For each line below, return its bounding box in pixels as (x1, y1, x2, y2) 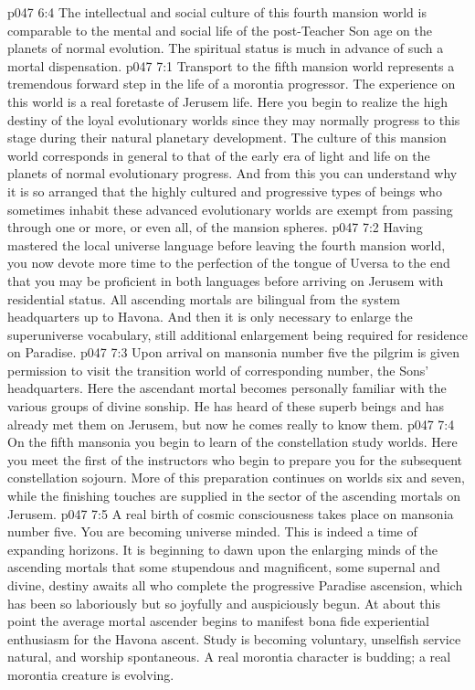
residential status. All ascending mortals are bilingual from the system (7, 289, 401, 308)
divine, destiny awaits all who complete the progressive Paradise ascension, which (7, 576, 463, 594)
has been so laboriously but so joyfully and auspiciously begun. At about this (7, 593, 440, 612)
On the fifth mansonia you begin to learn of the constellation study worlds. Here (7, 432, 458, 451)
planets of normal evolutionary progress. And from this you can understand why (7, 164, 458, 183)
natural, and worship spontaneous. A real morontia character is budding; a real (7, 647, 451, 666)
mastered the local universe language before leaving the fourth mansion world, (7, 235, 446, 254)
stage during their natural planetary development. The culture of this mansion (7, 128, 447, 147)
